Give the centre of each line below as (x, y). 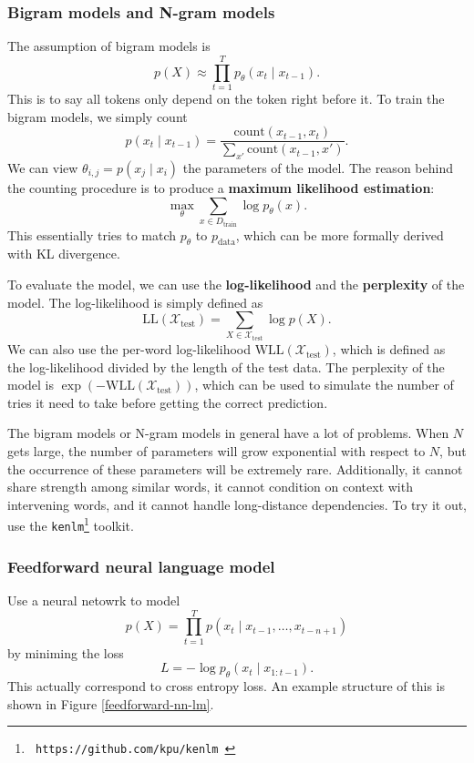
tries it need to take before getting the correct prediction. (168, 402)
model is (31, 385)
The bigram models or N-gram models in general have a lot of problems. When (228, 433)
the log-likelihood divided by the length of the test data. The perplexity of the (226, 366)
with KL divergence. (64, 254)
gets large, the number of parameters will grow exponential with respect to (216, 451)
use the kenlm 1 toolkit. (71, 524)
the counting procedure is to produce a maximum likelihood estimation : (221, 187)
